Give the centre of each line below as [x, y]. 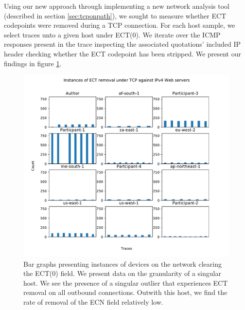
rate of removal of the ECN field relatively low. [93, 302]
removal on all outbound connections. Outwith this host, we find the [125, 292]
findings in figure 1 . [33, 63]
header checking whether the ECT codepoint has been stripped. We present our [122, 53]
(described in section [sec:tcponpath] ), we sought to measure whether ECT [115, 15]
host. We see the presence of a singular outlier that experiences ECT [126, 283]
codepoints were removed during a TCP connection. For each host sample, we [120, 25]
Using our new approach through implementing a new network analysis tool [117, 6]
